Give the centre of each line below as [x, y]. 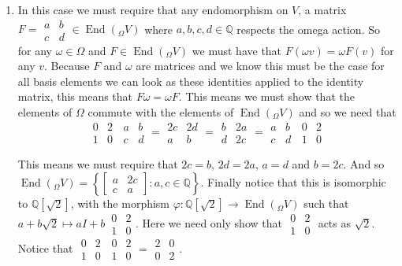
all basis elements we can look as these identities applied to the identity [191, 81]
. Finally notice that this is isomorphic [293, 182]
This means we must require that [98, 163]
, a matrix [322, 9]
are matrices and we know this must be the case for [260, 66]
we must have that [237, 50]
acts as [335, 222]
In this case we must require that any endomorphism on [153, 9]
